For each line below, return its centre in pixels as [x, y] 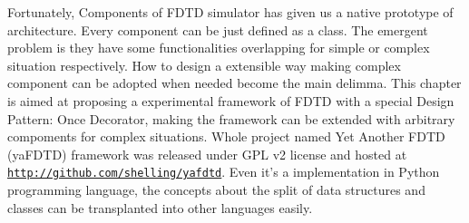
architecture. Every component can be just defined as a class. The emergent [218, 29]
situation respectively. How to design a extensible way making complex [204, 65]
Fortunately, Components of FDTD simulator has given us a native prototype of [230, 12]
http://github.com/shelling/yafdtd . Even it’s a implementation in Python [224, 172]
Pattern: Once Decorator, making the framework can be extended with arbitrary [231, 118]
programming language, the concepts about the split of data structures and [216, 189]
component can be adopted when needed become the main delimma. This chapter [234, 83]
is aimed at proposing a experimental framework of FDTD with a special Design [231, 100]
